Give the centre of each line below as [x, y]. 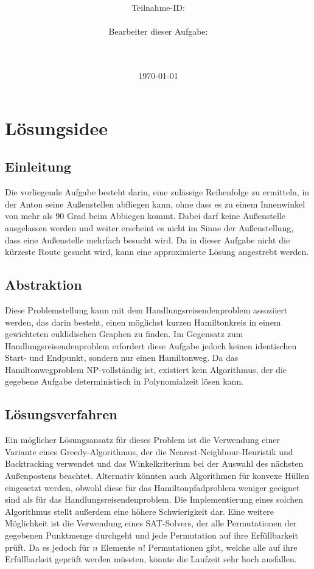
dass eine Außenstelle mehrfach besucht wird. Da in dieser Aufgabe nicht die [148, 239]
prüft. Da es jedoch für [47, 547]
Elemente [118, 547]
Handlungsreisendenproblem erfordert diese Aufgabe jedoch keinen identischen [151, 345]
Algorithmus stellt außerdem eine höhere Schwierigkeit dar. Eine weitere [139, 511]
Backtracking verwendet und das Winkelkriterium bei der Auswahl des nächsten [154, 463]
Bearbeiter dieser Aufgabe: [158, 31]
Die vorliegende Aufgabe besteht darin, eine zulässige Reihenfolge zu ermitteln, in [157, 192]
